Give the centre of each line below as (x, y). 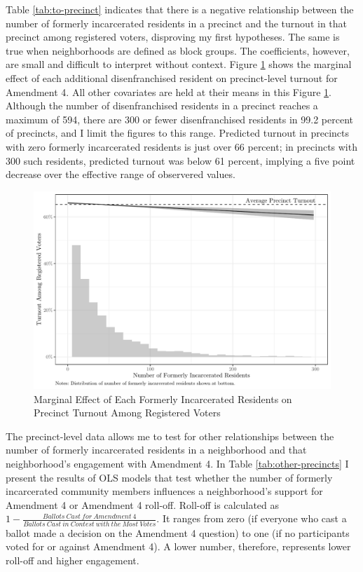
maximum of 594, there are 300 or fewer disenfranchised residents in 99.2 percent (179, 119)
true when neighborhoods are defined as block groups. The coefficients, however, (178, 50)
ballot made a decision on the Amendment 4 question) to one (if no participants (178, 532)
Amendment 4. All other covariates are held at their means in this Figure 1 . (169, 91)
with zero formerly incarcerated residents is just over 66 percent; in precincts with (181, 146)
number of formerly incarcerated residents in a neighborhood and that (156, 450)
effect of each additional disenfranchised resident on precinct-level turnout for (172, 77)
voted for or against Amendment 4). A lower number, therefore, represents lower (178, 546)
